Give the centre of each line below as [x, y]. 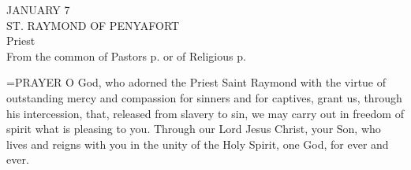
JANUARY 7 [38, 9]
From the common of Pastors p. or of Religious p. [126, 55]
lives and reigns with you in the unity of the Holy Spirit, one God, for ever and [198, 144]
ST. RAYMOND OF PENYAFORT [93, 25]
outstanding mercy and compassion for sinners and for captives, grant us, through [204, 97]
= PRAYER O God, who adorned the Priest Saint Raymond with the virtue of [196, 82]
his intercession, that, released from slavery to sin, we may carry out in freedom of [205, 113]
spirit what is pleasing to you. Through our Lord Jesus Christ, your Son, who [194, 129]
